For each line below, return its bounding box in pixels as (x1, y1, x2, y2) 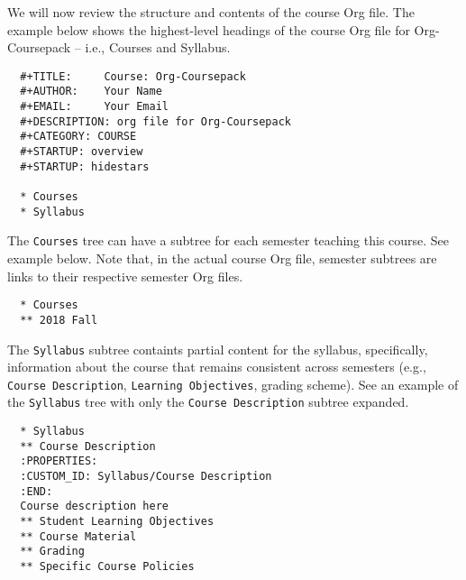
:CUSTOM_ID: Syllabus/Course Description (20, 470, 272, 483)
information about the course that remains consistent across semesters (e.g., (7, 357, 426, 376)
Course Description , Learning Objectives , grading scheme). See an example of (7, 374, 459, 393)
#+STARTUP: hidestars (20, 160, 150, 173)
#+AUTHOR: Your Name (20, 85, 162, 98)
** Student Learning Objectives (20, 515, 215, 528)
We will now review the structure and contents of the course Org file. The (7, 3, 415, 21)
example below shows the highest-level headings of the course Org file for (7, 20, 410, 39)
